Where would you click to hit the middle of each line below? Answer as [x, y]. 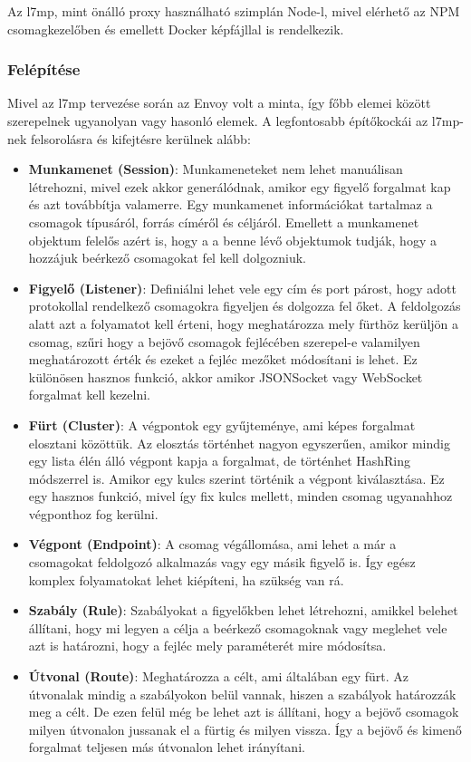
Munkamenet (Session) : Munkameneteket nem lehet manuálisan [216, 169]
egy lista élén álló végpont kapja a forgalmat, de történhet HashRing [220, 461]
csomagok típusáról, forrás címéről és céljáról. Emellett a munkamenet [224, 222]
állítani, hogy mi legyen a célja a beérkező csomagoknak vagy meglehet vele [238, 627]
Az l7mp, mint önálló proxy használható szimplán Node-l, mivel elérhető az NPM [234, 11]
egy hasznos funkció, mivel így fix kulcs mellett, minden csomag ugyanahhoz [240, 496]
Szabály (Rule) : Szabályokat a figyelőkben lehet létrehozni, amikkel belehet [243, 610]
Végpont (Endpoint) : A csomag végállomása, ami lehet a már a [212, 544]
